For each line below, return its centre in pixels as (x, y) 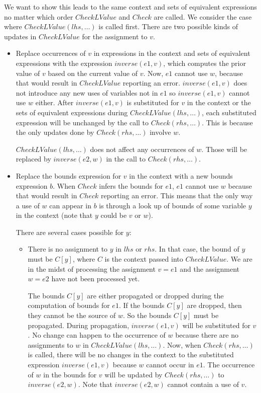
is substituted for (153, 102)
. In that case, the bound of (197, 249)
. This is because (227, 122)
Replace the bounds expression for (69, 175)
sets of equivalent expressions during (72, 112)
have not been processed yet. (96, 279)
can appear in (70, 205)
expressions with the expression (64, 63)
